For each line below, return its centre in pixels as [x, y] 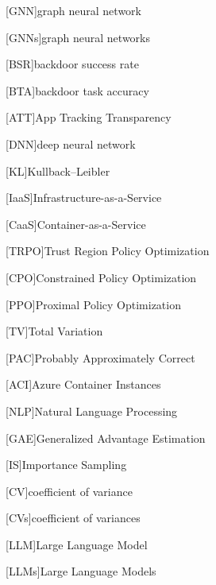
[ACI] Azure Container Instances [83, 384]
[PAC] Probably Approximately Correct [100, 357]
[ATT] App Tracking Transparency [89, 117]
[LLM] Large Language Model [77, 544]
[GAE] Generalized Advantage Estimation [106, 438]
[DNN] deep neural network [71, 143]
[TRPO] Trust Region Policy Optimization [108, 251]
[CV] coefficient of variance [69, 491]
